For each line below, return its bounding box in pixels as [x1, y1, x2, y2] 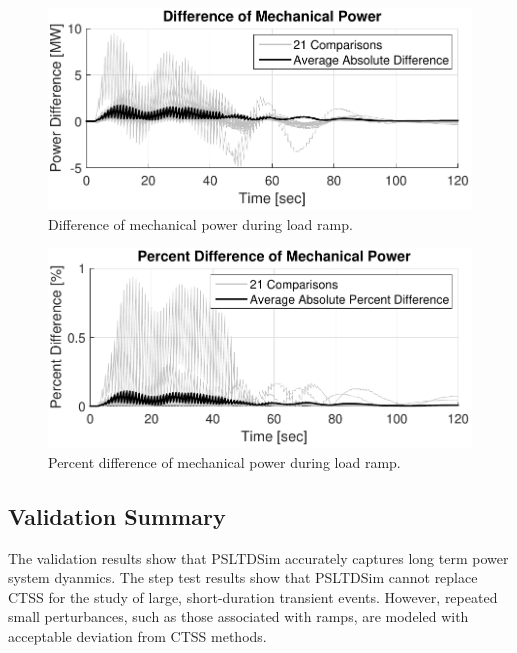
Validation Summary [8, 500, 226, 531]
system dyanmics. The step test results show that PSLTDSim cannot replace [8, 567, 478, 588]
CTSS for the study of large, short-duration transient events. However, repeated [8, 586, 498, 607]
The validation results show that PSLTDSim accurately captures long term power [8, 547, 509, 568]
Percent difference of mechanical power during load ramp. [48, 451, 401, 472]
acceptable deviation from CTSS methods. [8, 626, 267, 647]
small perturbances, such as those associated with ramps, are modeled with [8, 606, 469, 627]
